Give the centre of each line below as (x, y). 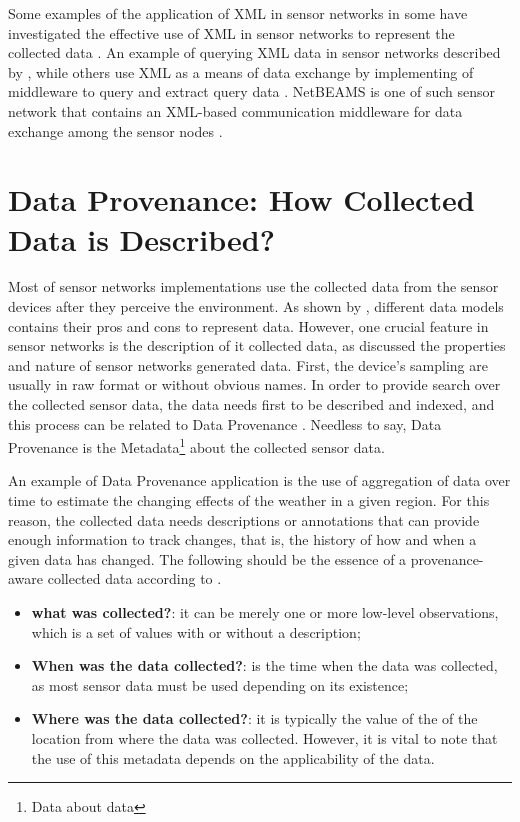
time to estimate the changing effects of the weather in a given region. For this (249, 500)
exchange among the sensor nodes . (115, 130)
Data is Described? (141, 238)
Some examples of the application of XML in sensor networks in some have (238, 13)
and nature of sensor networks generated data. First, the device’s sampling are (248, 364)
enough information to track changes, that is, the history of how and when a (242, 539)
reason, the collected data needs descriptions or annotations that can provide (244, 519)
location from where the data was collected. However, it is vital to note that (264, 738)
